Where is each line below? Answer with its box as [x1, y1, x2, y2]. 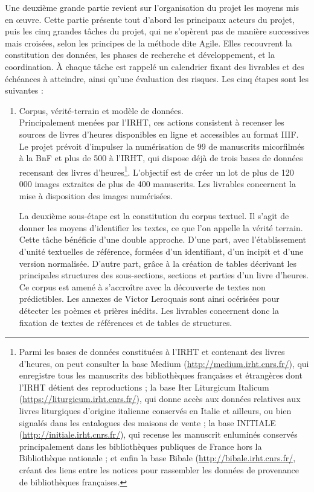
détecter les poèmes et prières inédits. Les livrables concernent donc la [19, 304, 279, 316]
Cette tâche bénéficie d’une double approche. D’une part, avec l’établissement [19, 233, 307, 246]
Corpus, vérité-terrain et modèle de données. [19, 104, 184, 117]
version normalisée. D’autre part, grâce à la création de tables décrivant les [19, 257, 297, 269]
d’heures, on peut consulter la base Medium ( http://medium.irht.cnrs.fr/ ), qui [19, 357, 309, 369]
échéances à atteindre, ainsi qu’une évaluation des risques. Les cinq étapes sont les [5, 72, 309, 85]
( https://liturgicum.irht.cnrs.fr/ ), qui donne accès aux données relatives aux [19, 392, 301, 405]
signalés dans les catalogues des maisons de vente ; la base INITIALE [19, 416, 276, 429]
